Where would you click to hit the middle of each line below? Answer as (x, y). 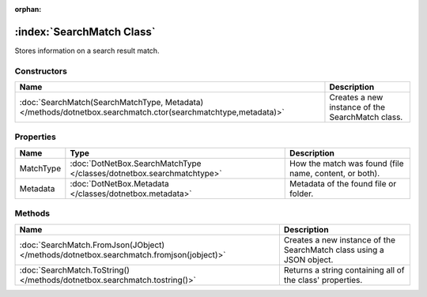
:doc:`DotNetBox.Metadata (119, 183)
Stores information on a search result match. (87, 51)
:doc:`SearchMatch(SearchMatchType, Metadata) (111, 103)
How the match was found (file (347, 164)
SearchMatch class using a (334, 250)
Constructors (41, 71)
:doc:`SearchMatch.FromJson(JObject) (92, 245)
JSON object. (308, 259)
